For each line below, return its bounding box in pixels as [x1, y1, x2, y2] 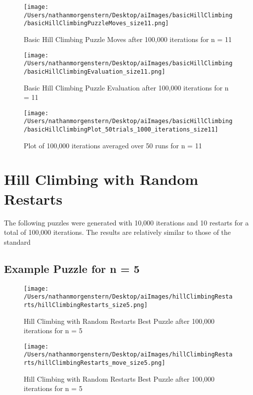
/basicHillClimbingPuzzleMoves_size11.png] [24, 20, 169, 27]
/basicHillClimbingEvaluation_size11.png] [24, 68, 166, 75]
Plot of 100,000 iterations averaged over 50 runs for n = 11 [24, 140, 202, 150]
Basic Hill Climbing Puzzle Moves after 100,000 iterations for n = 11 [24, 34, 232, 44]
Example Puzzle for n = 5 [4, 261, 140, 276]
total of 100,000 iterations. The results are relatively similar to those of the [4, 227, 231, 237]
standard [4, 236, 31, 247]
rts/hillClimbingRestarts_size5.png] [24, 301, 148, 308]
